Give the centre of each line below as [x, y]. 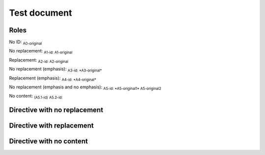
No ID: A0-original [26, 43]
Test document [40, 13]
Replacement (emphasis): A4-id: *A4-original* [53, 78]
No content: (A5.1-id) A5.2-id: [36, 97]
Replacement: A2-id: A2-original [39, 60]
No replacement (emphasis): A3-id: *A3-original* [55, 70]
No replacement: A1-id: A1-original [41, 52]
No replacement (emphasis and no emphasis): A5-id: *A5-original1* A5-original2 [85, 87]
